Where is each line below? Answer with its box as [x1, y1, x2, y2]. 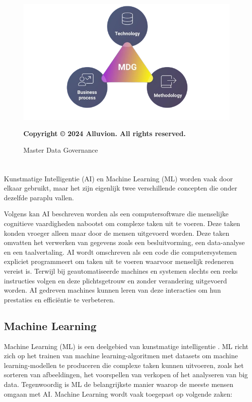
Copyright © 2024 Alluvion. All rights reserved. [23, 128, 186, 139]
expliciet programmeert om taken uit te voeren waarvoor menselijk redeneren [4, 256, 234, 266]
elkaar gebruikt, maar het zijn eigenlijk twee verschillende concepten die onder [4, 183, 237, 193]
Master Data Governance [23, 144, 98, 155]
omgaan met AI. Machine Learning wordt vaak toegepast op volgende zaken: [4, 388, 233, 399]
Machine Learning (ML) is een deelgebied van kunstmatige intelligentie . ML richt [4, 341, 249, 351]
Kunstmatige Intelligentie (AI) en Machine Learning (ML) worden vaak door [4, 173, 233, 183]
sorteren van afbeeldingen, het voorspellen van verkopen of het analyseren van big [4, 369, 248, 380]
